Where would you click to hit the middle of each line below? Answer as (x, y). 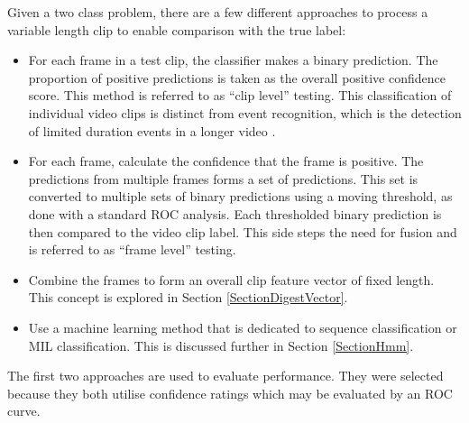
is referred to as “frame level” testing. (132, 249)
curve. (24, 411)
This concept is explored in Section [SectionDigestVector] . (188, 297)
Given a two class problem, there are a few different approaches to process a (218, 12)
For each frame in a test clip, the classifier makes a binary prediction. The (233, 60)
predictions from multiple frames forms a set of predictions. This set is (223, 178)
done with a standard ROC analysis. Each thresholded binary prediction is (235, 213)
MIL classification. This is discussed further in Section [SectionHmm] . (221, 345)
